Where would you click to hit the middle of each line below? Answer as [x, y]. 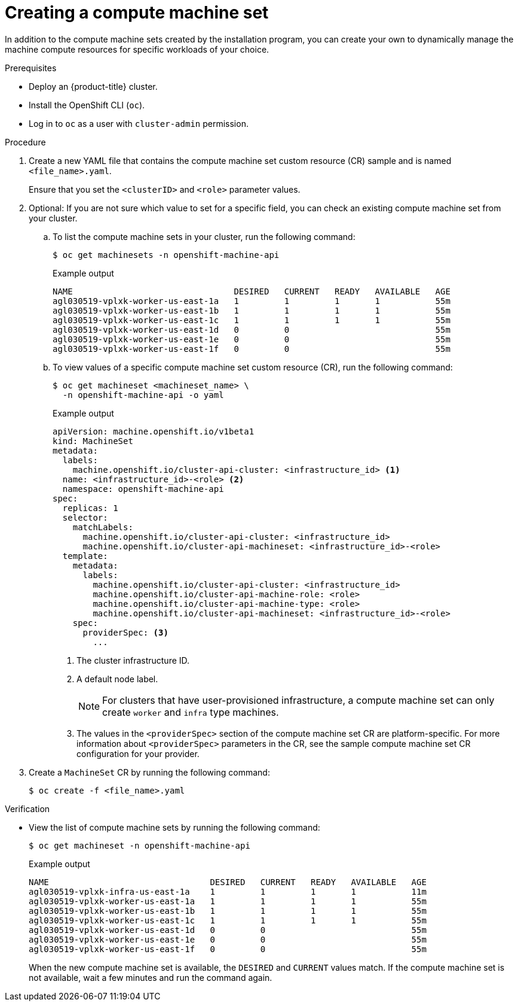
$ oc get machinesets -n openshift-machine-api [166, 255]
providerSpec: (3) [125, 632]
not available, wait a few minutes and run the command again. [151, 977]
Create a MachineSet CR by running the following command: [149, 772]
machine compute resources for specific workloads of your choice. [137, 49]
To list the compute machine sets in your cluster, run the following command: [204, 236]
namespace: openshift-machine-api [143, 489]
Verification [27, 809]
